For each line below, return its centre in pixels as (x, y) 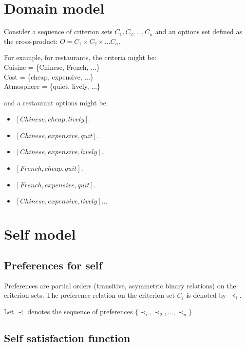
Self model (40, 234)
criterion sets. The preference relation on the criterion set (89, 295)
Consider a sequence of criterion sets (58, 31)
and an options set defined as (199, 31)
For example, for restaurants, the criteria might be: (80, 57)
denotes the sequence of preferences (80, 312)
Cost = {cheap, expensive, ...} (49, 76)
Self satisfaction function (67, 338)
